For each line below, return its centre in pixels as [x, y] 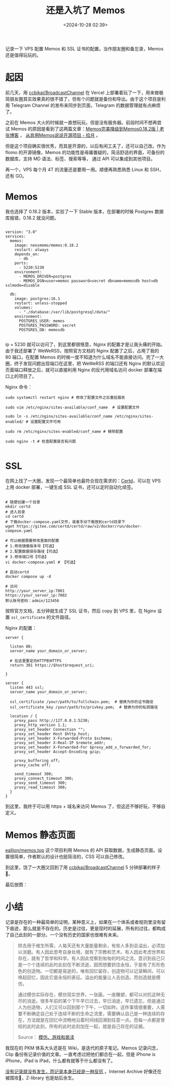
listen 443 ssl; [27, 687]
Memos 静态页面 [40, 835]
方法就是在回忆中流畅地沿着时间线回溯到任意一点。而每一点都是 [94, 1020]
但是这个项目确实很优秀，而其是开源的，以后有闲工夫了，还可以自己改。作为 [85, 146]
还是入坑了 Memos [85, 10]
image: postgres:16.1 [37, 299]
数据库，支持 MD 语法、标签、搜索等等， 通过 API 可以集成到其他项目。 [80, 159]
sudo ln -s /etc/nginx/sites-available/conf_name [59, 416]
